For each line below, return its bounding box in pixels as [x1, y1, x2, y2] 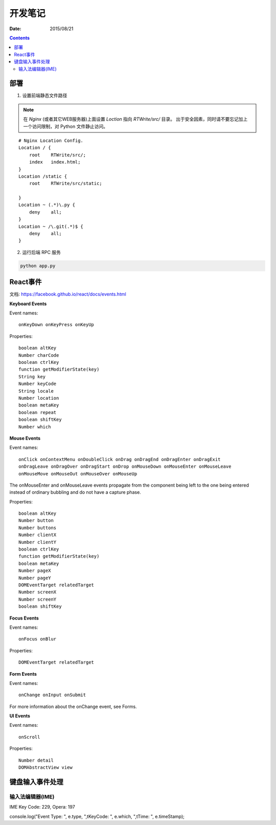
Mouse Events [9, 435, 41, 441]
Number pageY [18, 575, 51, 581]
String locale [18, 388, 54, 394]
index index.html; [29, 159, 81, 165]
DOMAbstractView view [18, 765, 73, 770]
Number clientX [18, 532, 57, 538]
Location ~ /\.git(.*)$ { [18, 223, 84, 230]
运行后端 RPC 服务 [22, 249, 61, 255]
